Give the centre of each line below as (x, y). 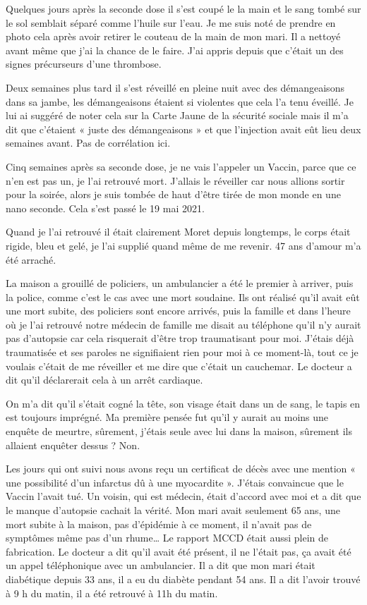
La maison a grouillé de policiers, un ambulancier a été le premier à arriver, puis (180, 283)
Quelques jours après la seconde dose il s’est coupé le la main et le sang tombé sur (183, 8)
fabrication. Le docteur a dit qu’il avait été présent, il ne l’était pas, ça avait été (179, 551)
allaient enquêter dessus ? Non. (73, 445)
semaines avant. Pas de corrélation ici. (88, 143)
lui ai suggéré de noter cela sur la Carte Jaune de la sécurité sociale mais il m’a (177, 115)
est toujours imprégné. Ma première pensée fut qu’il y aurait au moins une (167, 417)
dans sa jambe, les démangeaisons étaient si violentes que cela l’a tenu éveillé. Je (180, 101)
